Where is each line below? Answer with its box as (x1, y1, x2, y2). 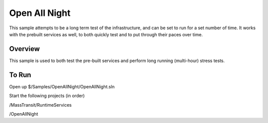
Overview (9, 45, 40, 53)
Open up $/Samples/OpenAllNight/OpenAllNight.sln (9, 83, 115, 89)
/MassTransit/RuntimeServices (9, 102, 72, 108)
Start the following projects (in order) (9, 93, 85, 99)
